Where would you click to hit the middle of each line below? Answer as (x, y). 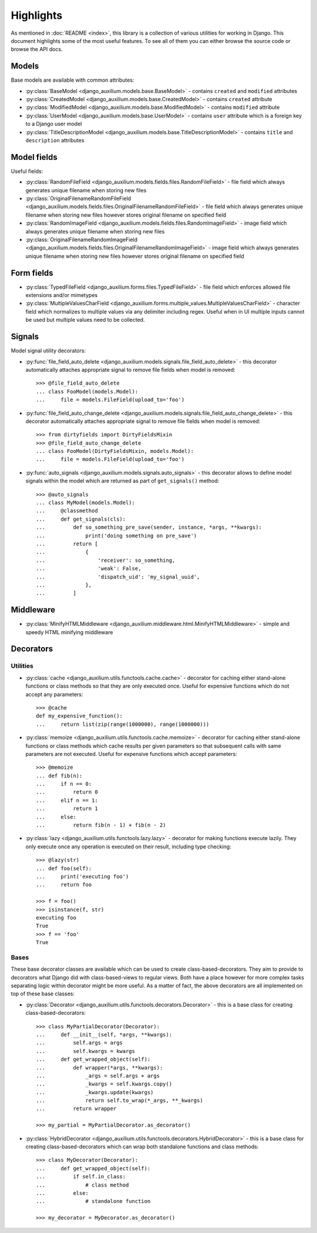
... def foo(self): (64, 868)
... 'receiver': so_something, (106, 560)
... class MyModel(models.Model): (85, 503)
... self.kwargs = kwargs (85, 1051)
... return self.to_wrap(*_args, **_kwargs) (120, 1101)
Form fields (32, 273)
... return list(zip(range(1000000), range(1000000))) (123, 724)
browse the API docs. (37, 49)
